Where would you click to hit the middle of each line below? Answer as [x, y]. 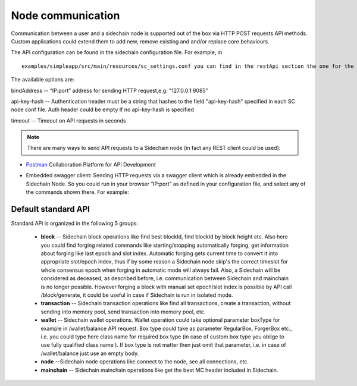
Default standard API [51, 209]
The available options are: [43, 80]
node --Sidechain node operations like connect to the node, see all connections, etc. [145, 362]
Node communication [65, 15]
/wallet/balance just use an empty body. [90, 353]
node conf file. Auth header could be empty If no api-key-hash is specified [103, 109]
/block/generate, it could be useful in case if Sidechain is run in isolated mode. [137, 295]
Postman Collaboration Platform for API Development [91, 164]
